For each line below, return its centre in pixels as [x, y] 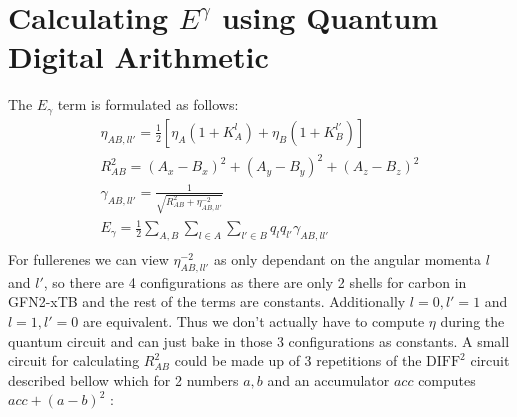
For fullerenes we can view [88, 258]
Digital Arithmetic [138, 56]
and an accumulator [328, 379]
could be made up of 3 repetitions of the [298, 360]
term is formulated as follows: [148, 104]
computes [447, 379]
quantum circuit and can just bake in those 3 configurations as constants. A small [259, 340]
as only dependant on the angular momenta [348, 258]
